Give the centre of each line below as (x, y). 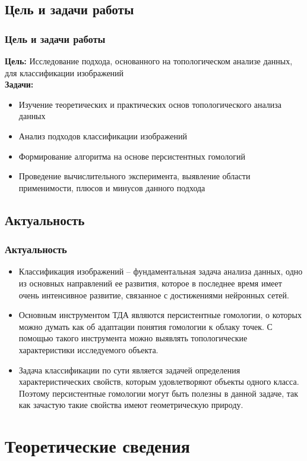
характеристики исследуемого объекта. (88, 349)
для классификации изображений (64, 72)
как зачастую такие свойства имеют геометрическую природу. (131, 405)
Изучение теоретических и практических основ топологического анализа (150, 104)
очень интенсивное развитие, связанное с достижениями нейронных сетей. (154, 295)
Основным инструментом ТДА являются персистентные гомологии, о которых (160, 315)
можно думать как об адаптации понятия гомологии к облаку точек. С (145, 326)
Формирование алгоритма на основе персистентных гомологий (132, 156)
